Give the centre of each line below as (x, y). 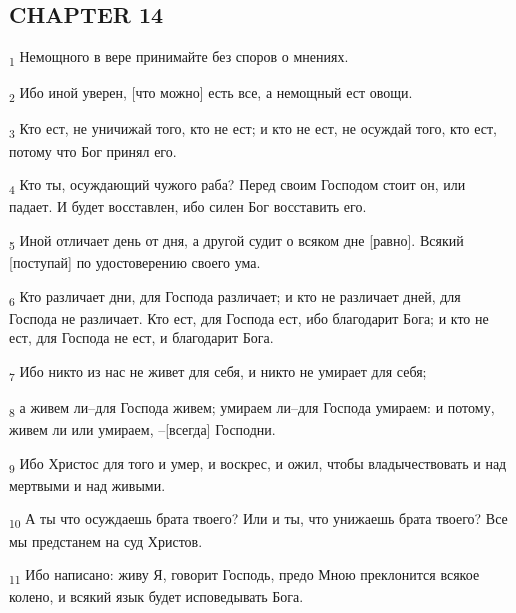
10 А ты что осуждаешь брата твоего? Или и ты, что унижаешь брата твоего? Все (258, 520)
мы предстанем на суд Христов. (106, 540)
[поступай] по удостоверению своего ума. (135, 262)
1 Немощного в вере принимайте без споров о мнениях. (179, 57)
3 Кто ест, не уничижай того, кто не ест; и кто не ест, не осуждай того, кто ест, (253, 130)
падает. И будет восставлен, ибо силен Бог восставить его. (188, 206)
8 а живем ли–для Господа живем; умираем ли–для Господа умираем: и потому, (252, 408)
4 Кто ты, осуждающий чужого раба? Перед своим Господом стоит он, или (237, 185)
